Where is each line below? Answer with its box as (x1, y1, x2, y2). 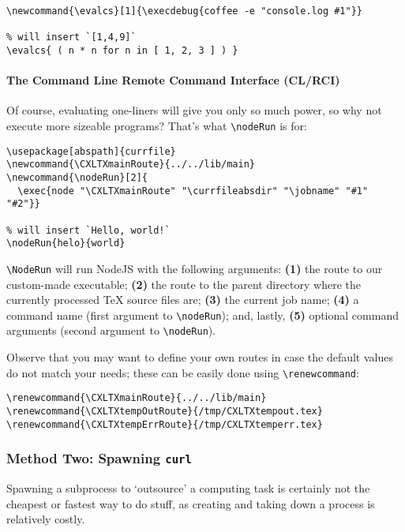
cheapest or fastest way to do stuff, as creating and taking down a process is (6, 495, 375, 511)
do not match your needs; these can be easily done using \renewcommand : (6, 364, 359, 380)
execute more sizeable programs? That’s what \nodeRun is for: (6, 118, 307, 134)
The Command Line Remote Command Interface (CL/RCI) (6, 72, 340, 88)
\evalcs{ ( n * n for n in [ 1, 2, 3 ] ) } (6, 44, 238, 56)
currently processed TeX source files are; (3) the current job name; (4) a (6, 291, 359, 308)
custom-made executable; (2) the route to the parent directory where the (6, 275, 361, 292)
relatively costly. (6, 511, 85, 527)
